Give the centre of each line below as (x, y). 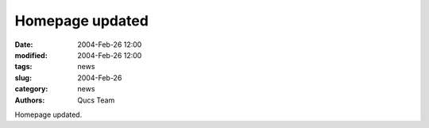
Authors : (30, 100)
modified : (31, 55)
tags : (23, 67)
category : (31, 89)
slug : (23, 78)
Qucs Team (96, 100)
